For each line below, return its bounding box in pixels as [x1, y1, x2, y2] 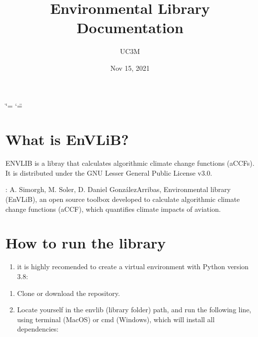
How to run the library [5, 233, 166, 253]
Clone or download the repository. [17, 288, 120, 298]
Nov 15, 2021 [110, 62, 150, 73]
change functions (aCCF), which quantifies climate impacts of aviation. [5, 203, 221, 214]
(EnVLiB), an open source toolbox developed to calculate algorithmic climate [5, 194, 240, 204]
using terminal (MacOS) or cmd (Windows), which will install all [17, 314, 215, 324]
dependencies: [17, 324, 59, 334]
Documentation [76, 17, 184, 38]
